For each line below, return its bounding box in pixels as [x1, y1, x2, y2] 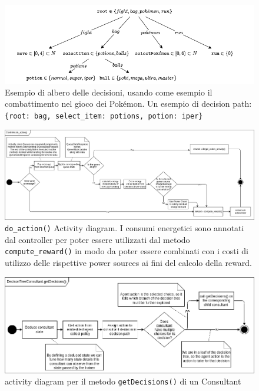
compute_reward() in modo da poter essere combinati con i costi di [5, 245, 248, 257]
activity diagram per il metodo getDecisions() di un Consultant [5, 375, 241, 387]
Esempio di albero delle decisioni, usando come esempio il [5, 86, 212, 98]
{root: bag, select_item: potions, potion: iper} [5, 111, 203, 120]
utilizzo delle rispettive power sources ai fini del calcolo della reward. [5, 257, 253, 269]
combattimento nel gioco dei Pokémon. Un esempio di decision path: [5, 97, 252, 110]
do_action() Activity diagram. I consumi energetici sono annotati [5, 222, 244, 234]
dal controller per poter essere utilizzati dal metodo [5, 233, 190, 245]
